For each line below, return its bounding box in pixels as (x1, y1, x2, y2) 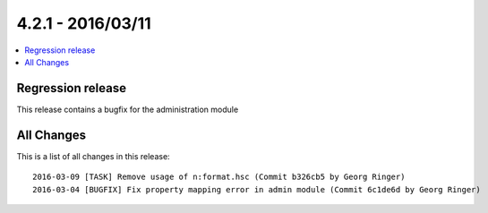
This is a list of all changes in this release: (16, 150, 170, 161)
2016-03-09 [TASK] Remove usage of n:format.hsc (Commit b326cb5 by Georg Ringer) (32, 172, 406, 183)
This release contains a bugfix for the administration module (16, 104, 239, 115)
